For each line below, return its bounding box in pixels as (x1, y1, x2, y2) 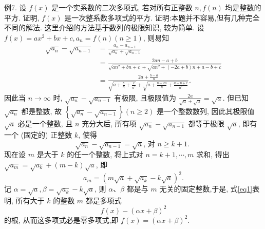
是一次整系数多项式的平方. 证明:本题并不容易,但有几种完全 (64, 12, 260, 23)
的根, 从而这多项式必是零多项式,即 (4, 214, 119, 225)
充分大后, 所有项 (82, 118, 137, 128)
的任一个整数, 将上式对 (67, 149, 143, 160)
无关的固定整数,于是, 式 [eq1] (159, 183, 253, 194)
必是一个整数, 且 (17, 118, 73, 128)
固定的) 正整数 (24, 129, 72, 140)
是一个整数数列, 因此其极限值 (157, 105, 255, 116)
